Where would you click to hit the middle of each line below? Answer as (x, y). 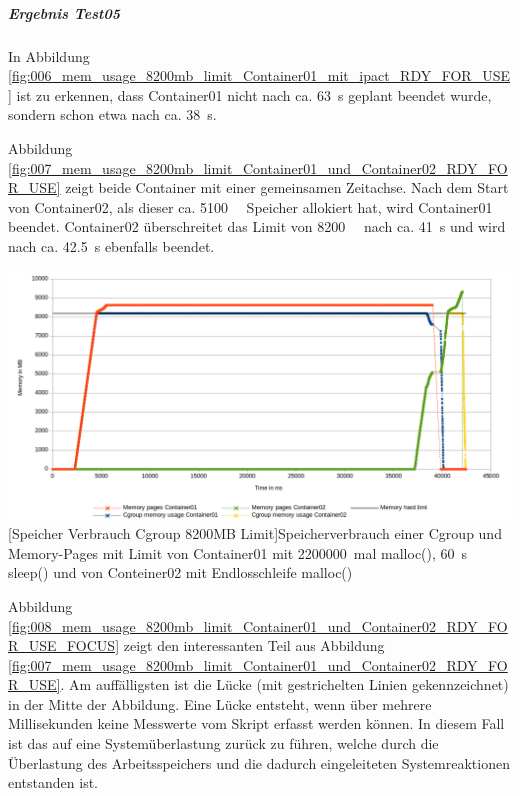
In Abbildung (49, 55)
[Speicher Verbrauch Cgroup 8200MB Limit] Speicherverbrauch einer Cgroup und (255, 533)
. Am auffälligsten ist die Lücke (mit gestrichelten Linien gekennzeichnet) (284, 684)
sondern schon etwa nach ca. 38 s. (112, 114)
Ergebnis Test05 (64, 12)
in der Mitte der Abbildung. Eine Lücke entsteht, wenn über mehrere (220, 703)
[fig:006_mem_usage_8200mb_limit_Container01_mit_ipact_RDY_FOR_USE (259, 75)
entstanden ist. (53, 782)
